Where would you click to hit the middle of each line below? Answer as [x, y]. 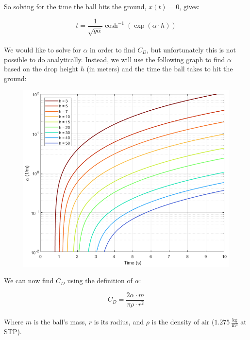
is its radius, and [119, 322]
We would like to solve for [42, 50]
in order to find [113, 50]
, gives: [190, 6]
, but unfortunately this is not [191, 50]
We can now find [29, 280]
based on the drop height [41, 69]
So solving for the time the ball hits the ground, [75, 6]
